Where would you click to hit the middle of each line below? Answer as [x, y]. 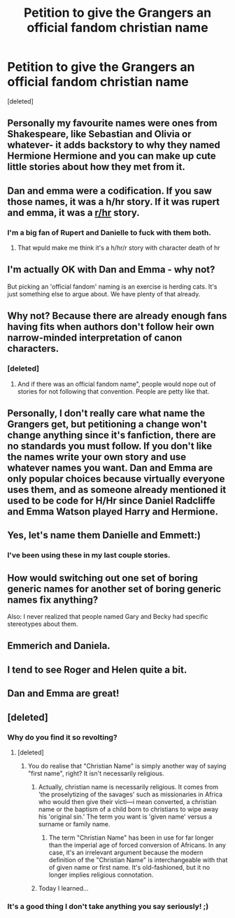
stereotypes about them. [43, 624]
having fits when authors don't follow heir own [111, 327]
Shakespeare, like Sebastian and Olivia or [99, 134]
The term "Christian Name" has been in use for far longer [131, 838]
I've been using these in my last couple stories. [89, 555]
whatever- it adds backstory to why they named [114, 145]
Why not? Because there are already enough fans [117, 316]
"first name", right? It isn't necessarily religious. [96, 773]
